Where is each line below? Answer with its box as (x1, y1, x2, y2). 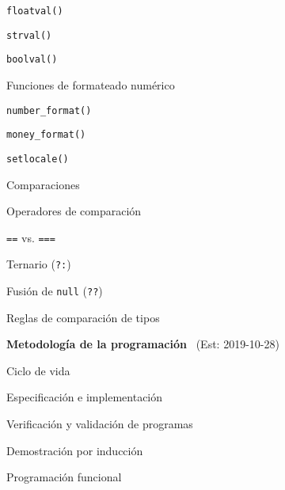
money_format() (6, 129, 86, 141)
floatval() (6, 6, 63, 17)
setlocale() (6, 153, 69, 165)
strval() (6, 29, 52, 41)
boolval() (6, 54, 58, 66)
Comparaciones (6, 176, 80, 192)
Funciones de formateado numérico (6, 76, 175, 93)
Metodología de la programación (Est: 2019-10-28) (6, 336, 279, 352)
